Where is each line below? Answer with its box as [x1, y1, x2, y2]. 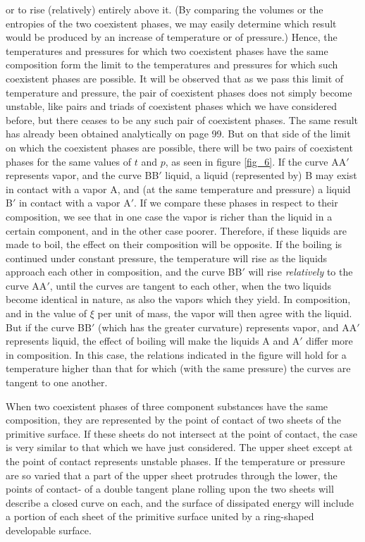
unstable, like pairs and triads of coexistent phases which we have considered [6, 99, 338, 113]
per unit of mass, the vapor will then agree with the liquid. [97, 306, 352, 321]
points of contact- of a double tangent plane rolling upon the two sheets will [6, 481, 334, 496]
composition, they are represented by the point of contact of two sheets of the [6, 412, 341, 427]
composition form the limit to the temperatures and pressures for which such [6, 57, 338, 72]
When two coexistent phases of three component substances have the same [6, 398, 328, 413]
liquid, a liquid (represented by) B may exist [165, 168, 357, 183]
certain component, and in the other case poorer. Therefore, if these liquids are [6, 223, 347, 238]
